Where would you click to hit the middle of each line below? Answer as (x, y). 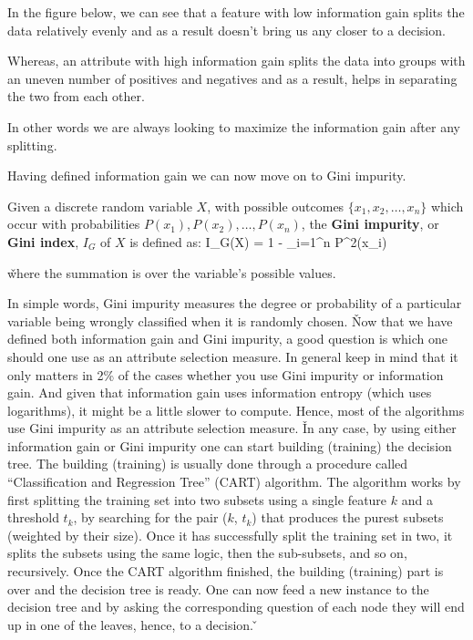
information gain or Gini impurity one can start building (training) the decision (230, 445)
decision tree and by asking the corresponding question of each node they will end (236, 607)
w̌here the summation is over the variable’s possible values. (172, 272)
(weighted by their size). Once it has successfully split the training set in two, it (230, 535)
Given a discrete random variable (100, 206)
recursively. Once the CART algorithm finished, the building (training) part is (226, 571)
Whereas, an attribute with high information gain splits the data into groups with (236, 61)
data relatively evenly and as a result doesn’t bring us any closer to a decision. (226, 30)
